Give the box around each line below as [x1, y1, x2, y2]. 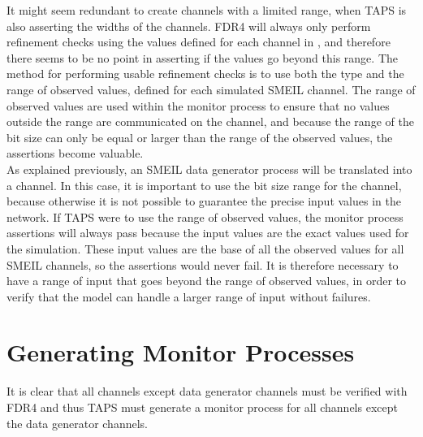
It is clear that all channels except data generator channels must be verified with [6, 383, 408, 400]
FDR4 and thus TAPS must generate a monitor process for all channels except [6, 399, 398, 415]
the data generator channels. [6, 414, 148, 431]
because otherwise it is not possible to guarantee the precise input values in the [6, 193, 401, 210]
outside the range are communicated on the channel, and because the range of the [6, 113, 414, 130]
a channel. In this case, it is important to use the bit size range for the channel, [6, 176, 402, 193]
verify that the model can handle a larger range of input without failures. [6, 288, 371, 305]
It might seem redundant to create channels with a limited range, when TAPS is [6, 2, 407, 18]
